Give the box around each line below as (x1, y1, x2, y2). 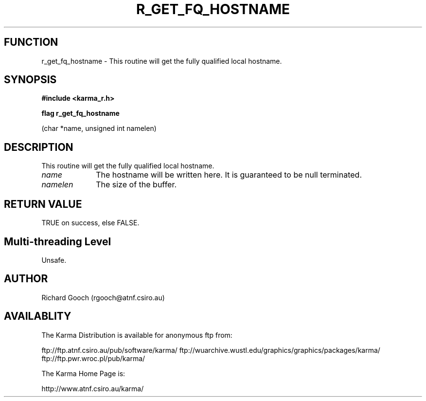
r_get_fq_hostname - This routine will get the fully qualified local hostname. (41, 56, 282, 65)
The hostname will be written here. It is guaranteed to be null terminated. (96, 170, 362, 180)
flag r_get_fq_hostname (41, 109, 120, 118)
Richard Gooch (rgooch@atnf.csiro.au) (41, 293, 165, 302)
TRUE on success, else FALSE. (41, 219, 140, 227)
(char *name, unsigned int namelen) (41, 124, 157, 133)
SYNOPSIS (4, 73, 57, 86)
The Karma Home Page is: (41, 369, 125, 378)
